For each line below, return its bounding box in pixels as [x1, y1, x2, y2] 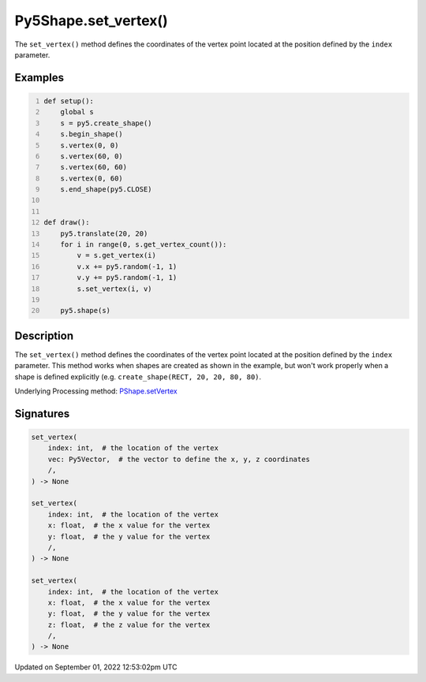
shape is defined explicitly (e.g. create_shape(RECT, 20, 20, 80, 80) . [14, 371, 262, 382]
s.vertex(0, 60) [60, 173, 124, 183]
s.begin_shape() [60, 130, 124, 139]
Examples [14, 71, 65, 84]
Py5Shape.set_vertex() [14, 12, 169, 29]
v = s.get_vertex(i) [77, 251, 157, 260]
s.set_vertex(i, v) [77, 284, 153, 293]
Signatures [14, 407, 70, 420]
